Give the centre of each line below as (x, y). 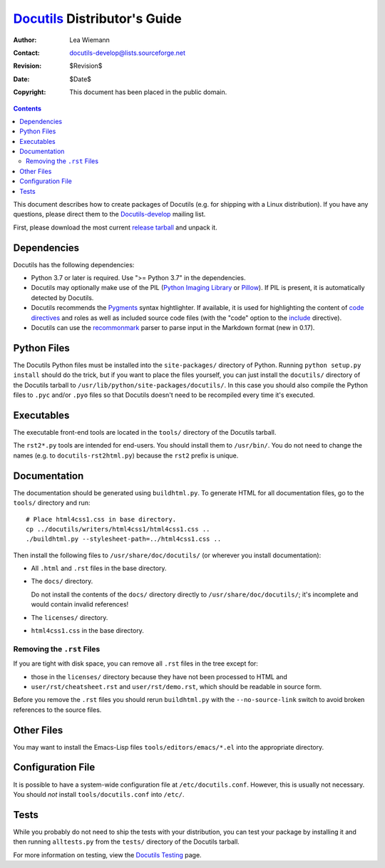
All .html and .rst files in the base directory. (99, 568)
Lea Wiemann (90, 40)
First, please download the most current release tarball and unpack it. (115, 227)
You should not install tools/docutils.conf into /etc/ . (99, 794)
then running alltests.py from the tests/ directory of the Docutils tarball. (127, 842)
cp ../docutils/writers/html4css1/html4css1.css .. (118, 529)
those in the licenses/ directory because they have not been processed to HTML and (159, 676)
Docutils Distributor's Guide (97, 19)
